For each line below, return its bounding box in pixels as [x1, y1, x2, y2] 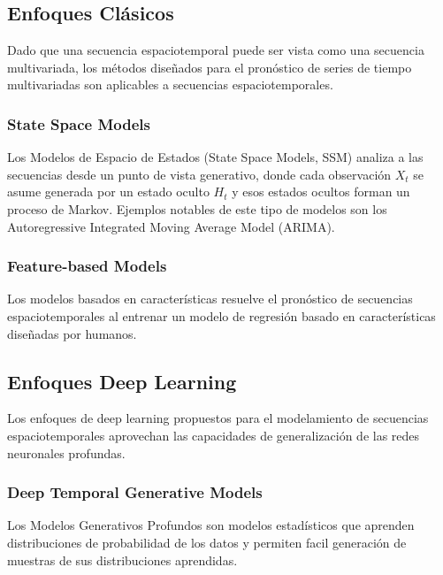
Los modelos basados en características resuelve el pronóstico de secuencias [7, 289, 413, 308]
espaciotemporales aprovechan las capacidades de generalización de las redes [7, 425, 420, 444]
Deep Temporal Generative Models [7, 481, 263, 503]
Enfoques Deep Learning [7, 367, 237, 395]
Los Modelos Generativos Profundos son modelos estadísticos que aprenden [7, 516, 415, 534]
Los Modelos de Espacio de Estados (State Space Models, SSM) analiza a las [7, 148, 424, 166]
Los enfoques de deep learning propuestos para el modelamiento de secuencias [7, 409, 429, 427]
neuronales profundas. [7, 443, 126, 462]
